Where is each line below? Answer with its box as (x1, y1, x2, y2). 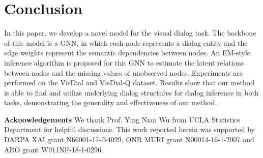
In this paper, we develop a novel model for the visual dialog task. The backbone (4, 27, 256, 38)
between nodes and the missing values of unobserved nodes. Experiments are (4, 67, 243, 78)
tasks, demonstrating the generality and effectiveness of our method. (4, 97, 217, 108)
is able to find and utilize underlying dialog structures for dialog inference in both (4, 87, 259, 98)
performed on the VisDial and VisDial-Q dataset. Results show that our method (4, 77, 254, 88)
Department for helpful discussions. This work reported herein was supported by (4, 124, 255, 135)
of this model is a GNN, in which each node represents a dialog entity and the (4, 37, 248, 48)
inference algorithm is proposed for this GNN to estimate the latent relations (4, 57, 244, 68)
